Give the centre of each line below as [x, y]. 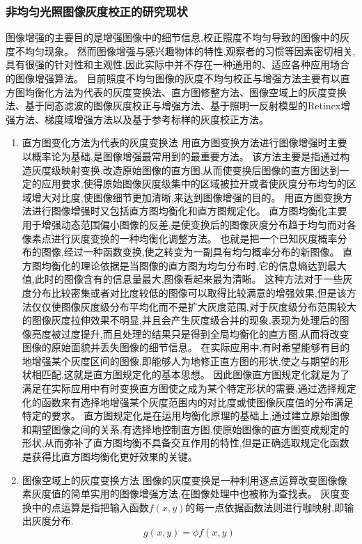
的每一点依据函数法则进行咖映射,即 [265, 507]
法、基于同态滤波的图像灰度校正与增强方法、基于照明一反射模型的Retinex [173, 106]
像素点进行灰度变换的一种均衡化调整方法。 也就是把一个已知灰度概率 [180, 238]
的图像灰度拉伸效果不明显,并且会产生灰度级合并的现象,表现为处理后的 [181, 320]
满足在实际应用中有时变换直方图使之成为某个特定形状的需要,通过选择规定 [189, 388]
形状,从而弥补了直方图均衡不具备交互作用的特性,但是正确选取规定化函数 [186, 443]
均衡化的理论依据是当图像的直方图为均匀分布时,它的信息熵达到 [184, 265]
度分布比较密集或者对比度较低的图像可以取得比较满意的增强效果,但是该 [184, 292]
